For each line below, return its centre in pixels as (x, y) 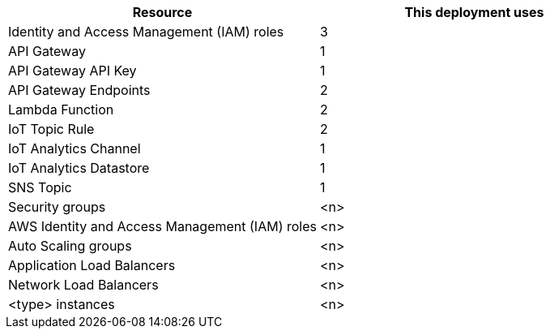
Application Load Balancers (92, 265)
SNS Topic (40, 187)
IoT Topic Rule (51, 129)
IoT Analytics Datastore (79, 168)
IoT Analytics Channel (75, 148)
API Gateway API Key (72, 71)
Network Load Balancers (83, 285)
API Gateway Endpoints (79, 90)
